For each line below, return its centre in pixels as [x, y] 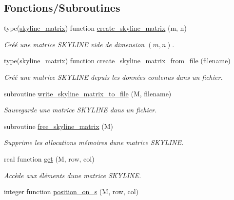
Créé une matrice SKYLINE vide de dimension [74, 44]
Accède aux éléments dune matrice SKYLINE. [73, 175]
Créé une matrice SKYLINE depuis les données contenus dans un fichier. [113, 77]
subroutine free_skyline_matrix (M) [58, 126]
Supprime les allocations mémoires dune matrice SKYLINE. [94, 142]
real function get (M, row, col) [49, 158]
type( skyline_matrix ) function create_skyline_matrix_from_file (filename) [117, 61]
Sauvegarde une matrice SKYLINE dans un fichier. [80, 110]
